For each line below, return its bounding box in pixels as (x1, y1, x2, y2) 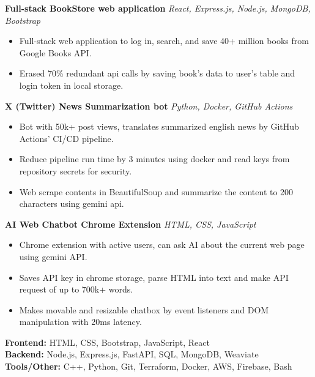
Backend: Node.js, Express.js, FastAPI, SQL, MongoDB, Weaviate (5, 348, 259, 360)
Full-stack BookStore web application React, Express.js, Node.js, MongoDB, (5, 2, 311, 14)
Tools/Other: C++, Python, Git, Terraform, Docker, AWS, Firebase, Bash (5, 360, 292, 373)
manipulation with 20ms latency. (19, 315, 142, 328)
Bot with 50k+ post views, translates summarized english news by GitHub (19, 120, 299, 133)
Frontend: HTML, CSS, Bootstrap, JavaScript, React (5, 335, 210, 348)
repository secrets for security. (19, 164, 132, 177)
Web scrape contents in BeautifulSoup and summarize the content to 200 (19, 185, 294, 198)
